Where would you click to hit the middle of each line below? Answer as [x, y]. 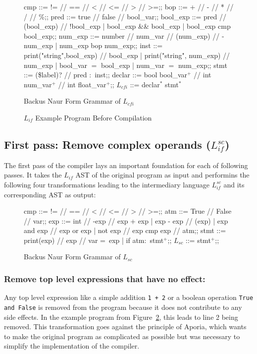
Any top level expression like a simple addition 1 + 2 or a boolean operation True [129, 297]
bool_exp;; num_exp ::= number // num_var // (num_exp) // [122, 35]
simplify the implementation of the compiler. [72, 346]
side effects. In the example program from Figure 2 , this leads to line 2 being [121, 317]
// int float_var [82, 84]
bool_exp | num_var [132, 65]
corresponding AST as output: [50, 194]
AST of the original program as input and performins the [162, 175]
